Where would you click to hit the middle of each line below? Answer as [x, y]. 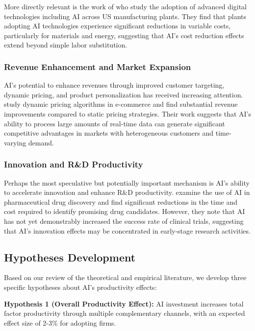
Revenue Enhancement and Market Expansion [98, 66]
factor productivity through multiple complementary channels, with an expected [125, 313]
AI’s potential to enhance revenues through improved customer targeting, [114, 85]
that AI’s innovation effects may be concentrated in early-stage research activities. [127, 230]
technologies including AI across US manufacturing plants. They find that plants [125, 16]
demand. [41, 142]
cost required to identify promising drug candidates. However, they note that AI [125, 211]
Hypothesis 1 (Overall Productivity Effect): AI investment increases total [124, 303]
